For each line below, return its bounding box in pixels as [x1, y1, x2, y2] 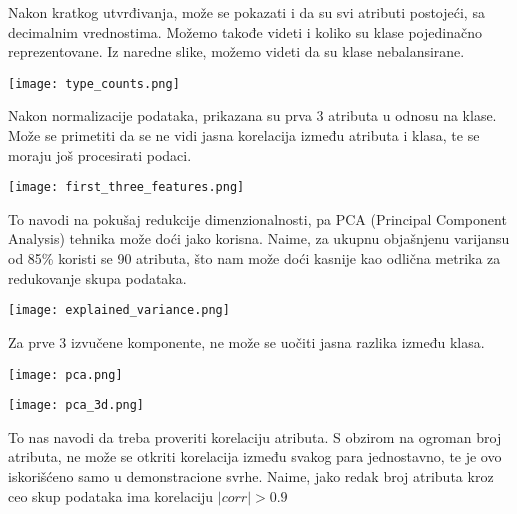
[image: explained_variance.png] [8, 303, 230, 318]
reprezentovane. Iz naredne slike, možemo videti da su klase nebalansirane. [8, 41, 465, 62]
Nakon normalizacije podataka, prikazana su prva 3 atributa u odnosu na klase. [8, 105, 497, 126]
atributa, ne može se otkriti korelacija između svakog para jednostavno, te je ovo [8, 446, 502, 467]
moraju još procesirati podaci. [8, 144, 192, 165]
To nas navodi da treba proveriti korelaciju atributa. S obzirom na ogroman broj [8, 426, 502, 447]
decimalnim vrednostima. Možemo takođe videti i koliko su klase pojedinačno [8, 21, 482, 42]
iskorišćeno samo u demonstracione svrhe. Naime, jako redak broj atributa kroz [8, 466, 494, 486]
